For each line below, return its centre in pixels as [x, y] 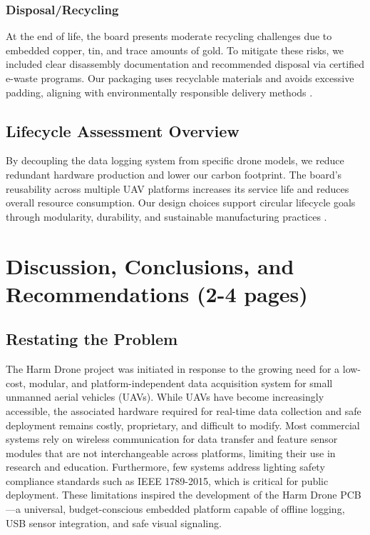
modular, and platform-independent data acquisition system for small [181, 382]
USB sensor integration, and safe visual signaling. [114, 522]
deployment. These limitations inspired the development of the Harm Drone [171, 495]
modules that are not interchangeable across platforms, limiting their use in [171, 452]
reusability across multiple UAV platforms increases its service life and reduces [178, 188]
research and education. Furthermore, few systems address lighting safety [165, 467]
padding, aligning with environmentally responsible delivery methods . [159, 92]
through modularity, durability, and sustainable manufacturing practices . [166, 216]
